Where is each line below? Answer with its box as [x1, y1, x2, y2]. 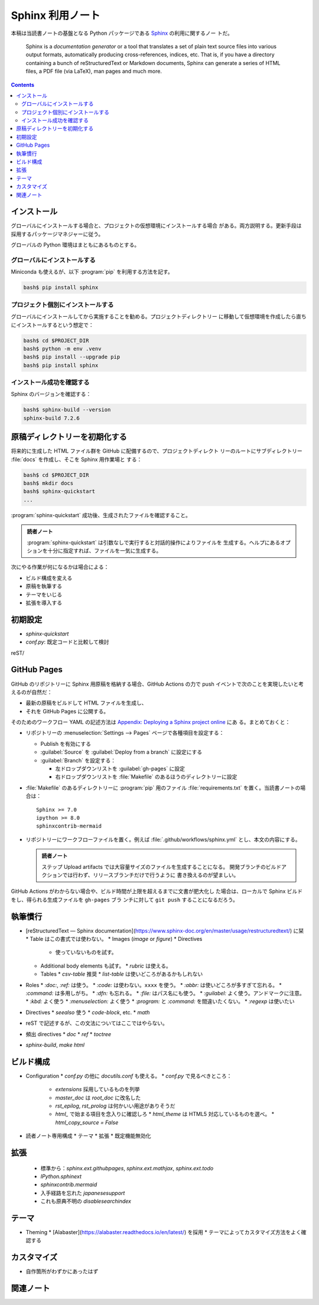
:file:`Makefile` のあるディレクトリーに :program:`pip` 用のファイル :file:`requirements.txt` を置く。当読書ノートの [25, 784, 301, 791]
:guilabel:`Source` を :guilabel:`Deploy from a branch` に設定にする [40, 748, 203, 756]
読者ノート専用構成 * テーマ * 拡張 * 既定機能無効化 [25, 1132, 151, 1140]
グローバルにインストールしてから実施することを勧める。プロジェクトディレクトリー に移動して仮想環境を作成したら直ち [11, 313, 307, 320]
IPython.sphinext [40, 1173, 82, 1180]
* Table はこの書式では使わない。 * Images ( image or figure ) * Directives [25, 936, 203, 943]
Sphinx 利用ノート [11, 9, 100, 22]
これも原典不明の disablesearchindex [40, 1197, 131, 1205]
